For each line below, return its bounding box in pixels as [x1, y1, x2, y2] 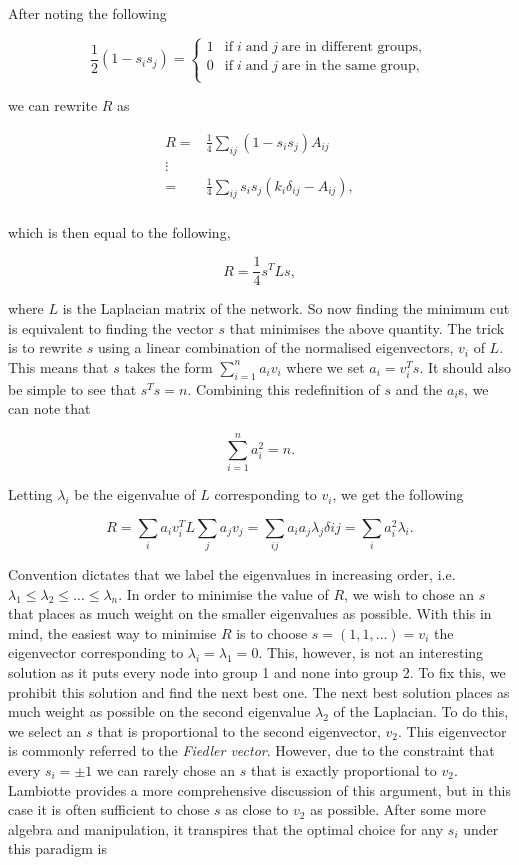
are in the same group [281, 58, 416, 73]
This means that [8, 356, 109, 377]
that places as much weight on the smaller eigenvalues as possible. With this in [8, 603, 492, 624]
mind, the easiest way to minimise [8, 622, 217, 643]
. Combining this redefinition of [187, 378, 380, 399]
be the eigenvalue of [74, 484, 196, 505]
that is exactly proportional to [251, 759, 437, 780]
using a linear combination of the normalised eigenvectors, [97, 337, 454, 358]
